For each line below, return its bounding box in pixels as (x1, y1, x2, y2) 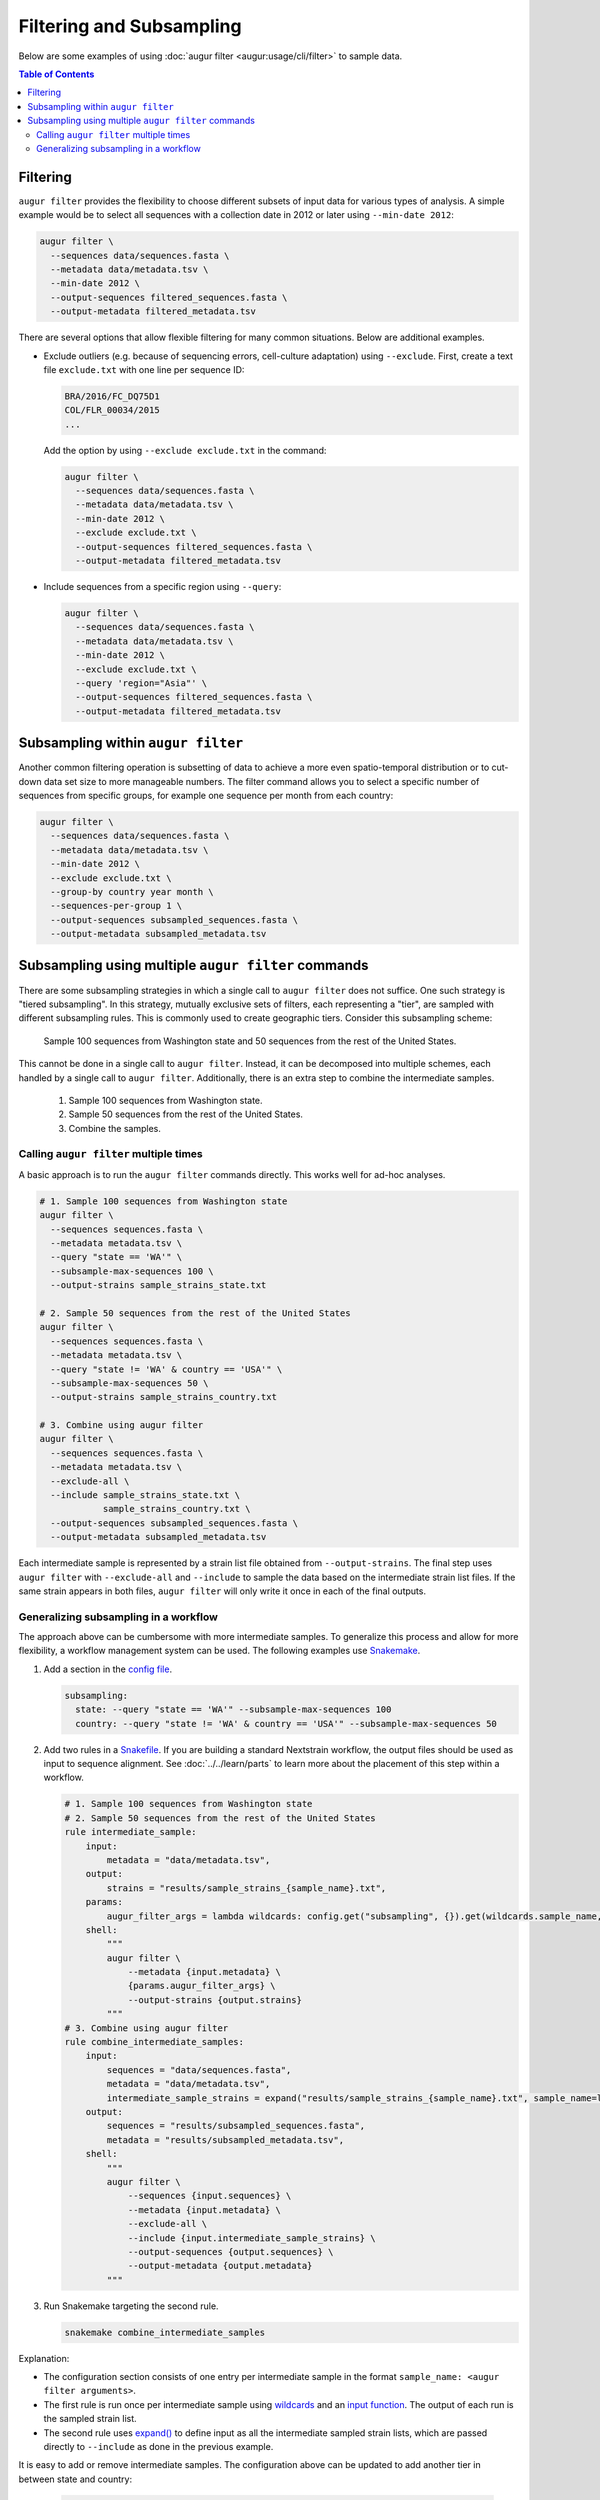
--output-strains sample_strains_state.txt (50, 1280, 267, 1291)
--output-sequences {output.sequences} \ (127, 2246, 334, 2257)
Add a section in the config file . (43, 1663, 173, 1675)
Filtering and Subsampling (18, 15, 242, 37)
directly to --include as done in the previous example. (43, 2440, 274, 2452)
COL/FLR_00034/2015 (64, 405, 160, 416)
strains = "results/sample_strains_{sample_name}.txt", (106, 1882, 387, 1894)
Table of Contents (18, 68, 95, 80)
